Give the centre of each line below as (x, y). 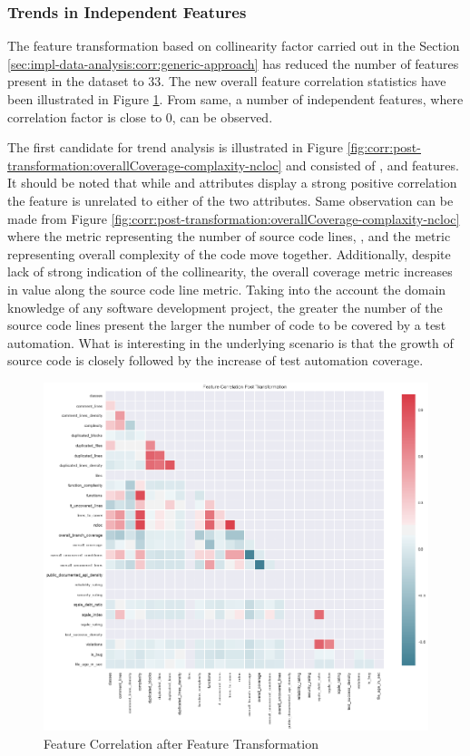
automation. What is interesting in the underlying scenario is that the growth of (230, 342)
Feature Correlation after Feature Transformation (181, 743)
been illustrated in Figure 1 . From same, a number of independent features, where (235, 99)
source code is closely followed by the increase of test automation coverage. (215, 360)
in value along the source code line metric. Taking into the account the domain (227, 289)
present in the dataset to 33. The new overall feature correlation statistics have (227, 81)
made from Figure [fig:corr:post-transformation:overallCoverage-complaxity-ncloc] (234, 218)
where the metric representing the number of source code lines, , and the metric (229, 236)
